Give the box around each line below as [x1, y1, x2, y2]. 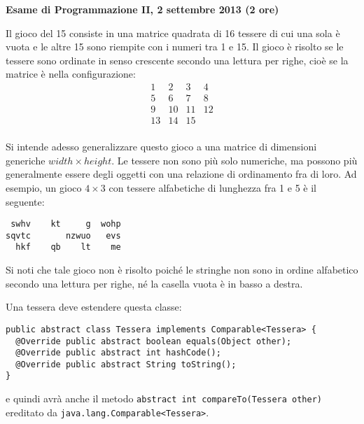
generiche [6, 153, 45, 167]
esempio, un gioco [6, 180, 82, 195]
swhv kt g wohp [10, 219, 121, 229]
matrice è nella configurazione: [6, 66, 136, 81]
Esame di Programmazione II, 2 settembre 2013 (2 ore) [6, 2, 279, 16]
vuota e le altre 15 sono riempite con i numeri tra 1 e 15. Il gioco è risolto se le [6, 39, 344, 54]
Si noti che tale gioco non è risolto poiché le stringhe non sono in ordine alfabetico [6, 262, 358, 277]
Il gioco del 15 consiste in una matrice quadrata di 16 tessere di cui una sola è [6, 25, 340, 40]
